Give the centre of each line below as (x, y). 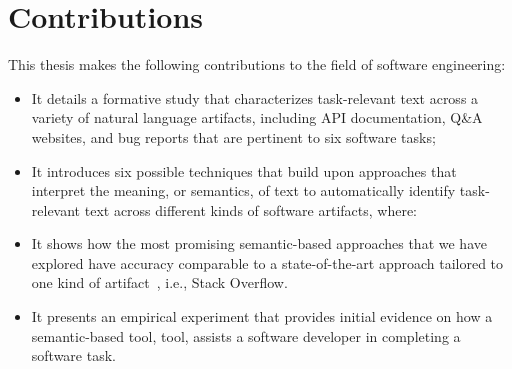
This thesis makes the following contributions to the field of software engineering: (257, 64)
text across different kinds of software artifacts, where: (250, 209)
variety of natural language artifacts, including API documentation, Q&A (257, 117)
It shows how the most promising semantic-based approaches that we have (259, 243)
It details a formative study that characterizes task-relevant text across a (255, 97)
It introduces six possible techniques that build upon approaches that (244, 170)
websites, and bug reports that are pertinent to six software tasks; (233, 136)
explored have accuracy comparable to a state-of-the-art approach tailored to (267, 262)
